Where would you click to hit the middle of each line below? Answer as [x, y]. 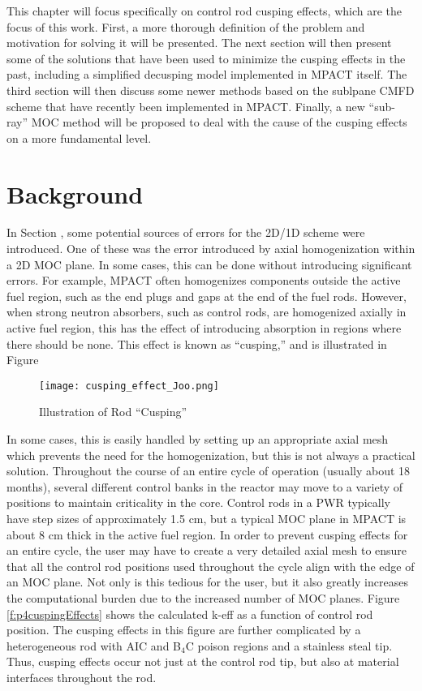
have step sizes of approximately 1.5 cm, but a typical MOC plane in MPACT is [207, 519]
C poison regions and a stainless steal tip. [289, 645]
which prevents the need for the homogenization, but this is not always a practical [211, 455]
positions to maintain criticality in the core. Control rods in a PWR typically [198, 502]
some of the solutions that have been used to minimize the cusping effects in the [206, 58]
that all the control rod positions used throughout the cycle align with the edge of [211, 566]
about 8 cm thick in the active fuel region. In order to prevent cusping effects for [207, 534]
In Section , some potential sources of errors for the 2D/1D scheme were [186, 232]
